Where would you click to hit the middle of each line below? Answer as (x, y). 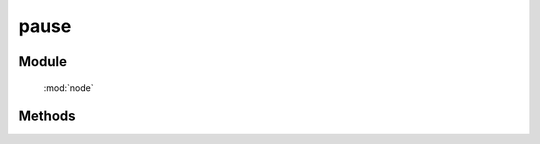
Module (42, 61)
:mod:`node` (68, 87)
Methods (47, 116)
